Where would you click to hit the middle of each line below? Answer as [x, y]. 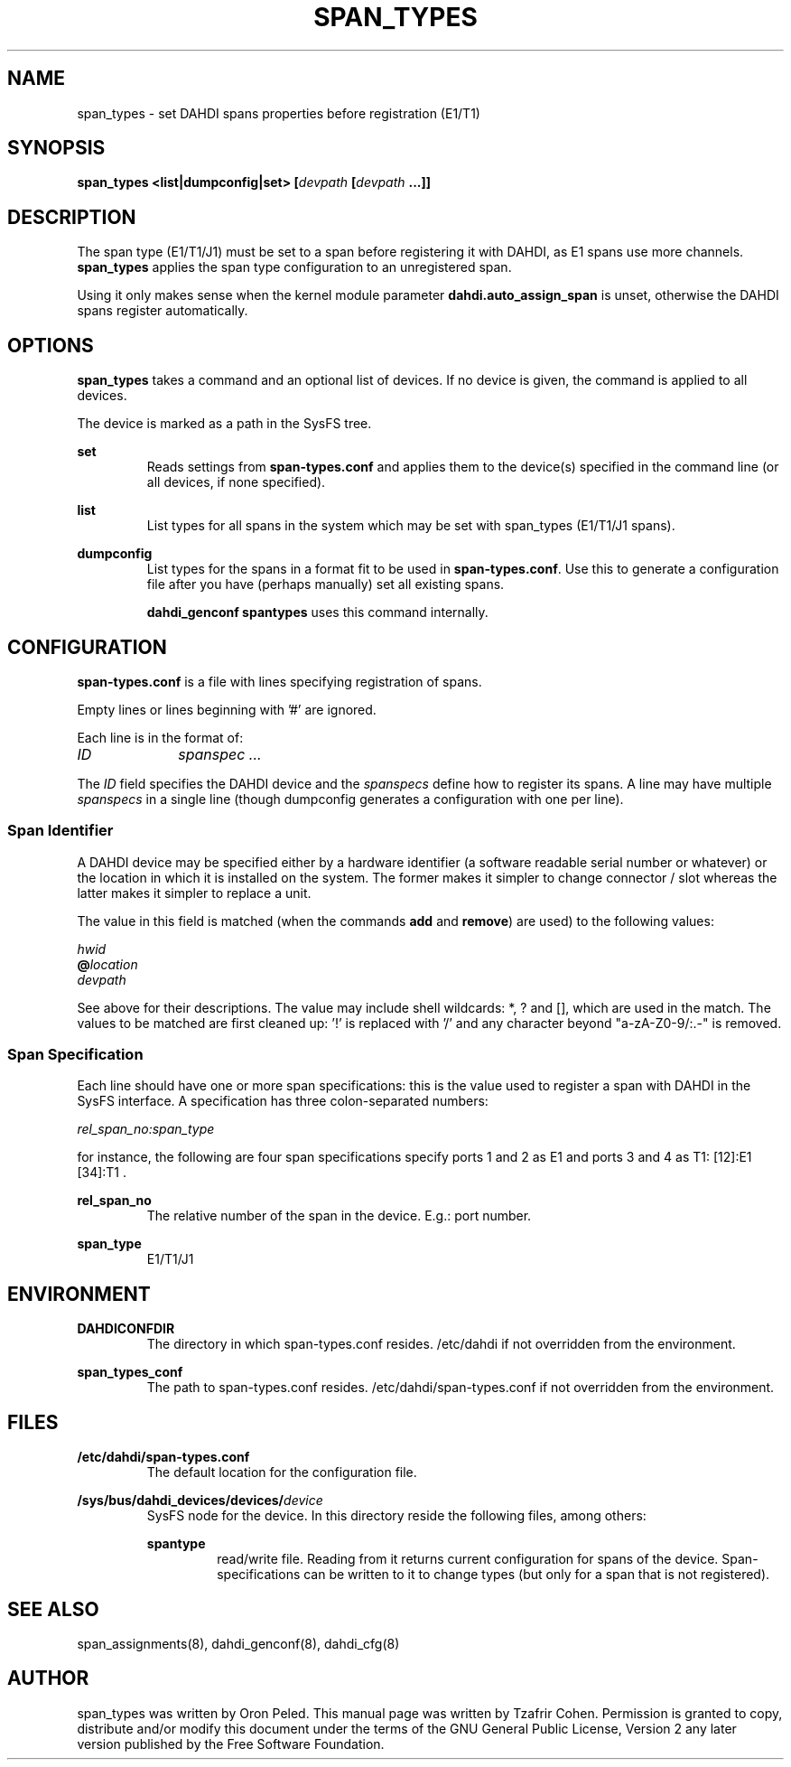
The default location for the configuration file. [282, 1472]
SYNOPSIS [56, 148]
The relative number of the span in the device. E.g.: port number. [339, 1216]
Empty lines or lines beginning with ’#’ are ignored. [227, 709]
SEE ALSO [53, 1609]
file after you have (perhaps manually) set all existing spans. [326, 584]
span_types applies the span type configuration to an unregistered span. [294, 267]
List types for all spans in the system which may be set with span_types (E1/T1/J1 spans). [411, 526]
